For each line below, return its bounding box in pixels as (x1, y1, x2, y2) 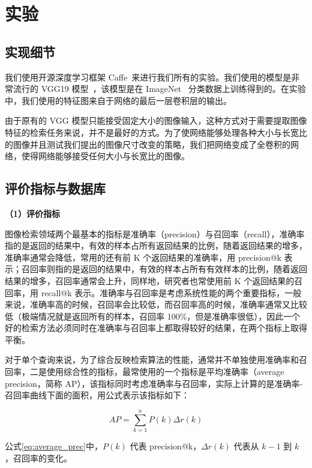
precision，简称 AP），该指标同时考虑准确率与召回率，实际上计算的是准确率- (5, 377, 303, 389)
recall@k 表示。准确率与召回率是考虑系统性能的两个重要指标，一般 (41, 286, 302, 299)
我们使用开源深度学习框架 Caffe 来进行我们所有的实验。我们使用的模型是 (5, 70, 292, 83)
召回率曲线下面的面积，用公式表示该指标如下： (5, 389, 190, 401)
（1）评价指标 (5, 207, 61, 219)
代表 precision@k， (130, 439, 202, 452)
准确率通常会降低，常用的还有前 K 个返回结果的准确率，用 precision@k (5, 251, 281, 263)
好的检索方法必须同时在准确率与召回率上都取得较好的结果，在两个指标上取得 (5, 321, 307, 334)
